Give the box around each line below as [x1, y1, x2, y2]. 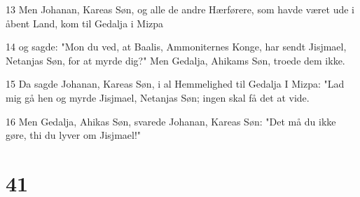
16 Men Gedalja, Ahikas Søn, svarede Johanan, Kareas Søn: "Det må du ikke [6, 114, 336, 128]
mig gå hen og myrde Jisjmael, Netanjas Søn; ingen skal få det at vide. [6, 90, 310, 104]
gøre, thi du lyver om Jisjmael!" [6, 128, 141, 142]
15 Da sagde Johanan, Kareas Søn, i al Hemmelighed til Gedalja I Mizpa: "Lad [6, 76, 345, 91]
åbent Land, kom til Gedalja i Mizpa [6, 15, 164, 30]
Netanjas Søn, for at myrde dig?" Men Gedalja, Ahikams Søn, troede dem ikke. [6, 53, 345, 67]
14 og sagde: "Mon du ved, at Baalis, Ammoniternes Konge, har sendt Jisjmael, [6, 39, 347, 54]
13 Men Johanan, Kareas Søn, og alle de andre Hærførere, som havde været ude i [6, 2, 354, 16]
